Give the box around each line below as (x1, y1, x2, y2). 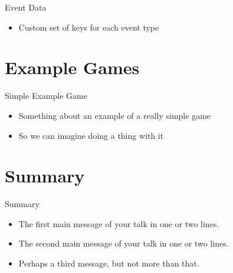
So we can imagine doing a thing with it (18, 129, 164, 141)
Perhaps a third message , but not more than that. (18, 257, 199, 269)
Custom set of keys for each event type (18, 21, 159, 33)
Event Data (5, 1, 47, 13)
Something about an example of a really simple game (18, 109, 211, 121)
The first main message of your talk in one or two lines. (18, 217, 219, 229)
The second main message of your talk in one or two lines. (18, 237, 229, 249)
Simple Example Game (5, 89, 87, 102)
